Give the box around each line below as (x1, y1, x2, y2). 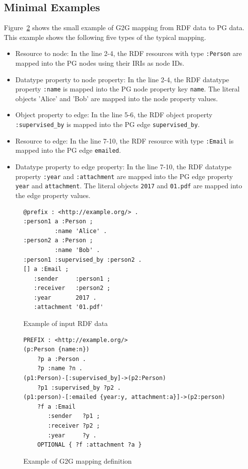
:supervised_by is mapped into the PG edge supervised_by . (15, 119, 200, 129)
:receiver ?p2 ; (48, 422, 100, 430)
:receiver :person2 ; (34, 285, 110, 292)
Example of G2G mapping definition (23, 455, 132, 466)
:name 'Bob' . (54, 246, 100, 253)
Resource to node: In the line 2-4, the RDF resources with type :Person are (15, 48, 242, 58)
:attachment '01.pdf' (34, 304, 104, 311)
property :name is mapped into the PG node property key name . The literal (15, 84, 240, 94)
